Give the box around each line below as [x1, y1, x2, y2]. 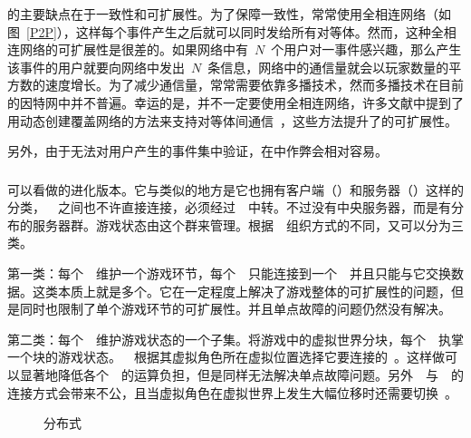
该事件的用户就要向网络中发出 [7, 57, 185, 76]
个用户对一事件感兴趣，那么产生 [271, 40, 462, 59]
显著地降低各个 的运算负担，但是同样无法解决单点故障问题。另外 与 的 [19, 365, 464, 384]
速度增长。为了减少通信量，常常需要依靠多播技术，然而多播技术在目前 [44, 75, 464, 94]
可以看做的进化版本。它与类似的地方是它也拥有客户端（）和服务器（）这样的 [7, 180, 464, 199]
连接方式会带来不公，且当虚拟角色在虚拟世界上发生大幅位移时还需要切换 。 [7, 383, 457, 402]
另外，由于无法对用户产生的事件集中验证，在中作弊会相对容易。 [7, 141, 388, 161]
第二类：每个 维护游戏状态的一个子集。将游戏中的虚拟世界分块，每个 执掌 [7, 329, 464, 348]
